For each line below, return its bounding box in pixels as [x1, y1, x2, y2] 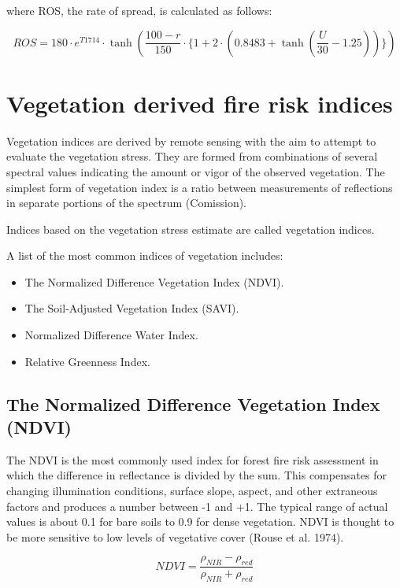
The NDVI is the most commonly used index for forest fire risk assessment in [6, 451, 379, 468]
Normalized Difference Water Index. [24, 327, 198, 343]
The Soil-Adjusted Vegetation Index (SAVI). [24, 300, 239, 316]
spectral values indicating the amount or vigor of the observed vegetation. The [6, 163, 385, 179]
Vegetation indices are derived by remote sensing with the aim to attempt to [6, 132, 376, 149]
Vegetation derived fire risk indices [6, 87, 393, 119]
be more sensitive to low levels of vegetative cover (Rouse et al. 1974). [6, 528, 344, 545]
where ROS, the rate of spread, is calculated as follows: [6, 2, 272, 18]
